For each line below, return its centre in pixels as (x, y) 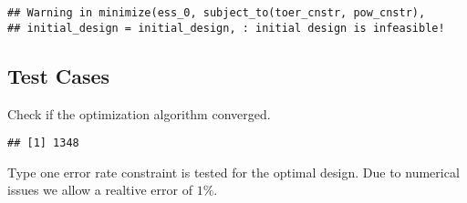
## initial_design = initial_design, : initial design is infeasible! (226, 28)
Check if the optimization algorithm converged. (139, 113)
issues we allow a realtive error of (100, 190)
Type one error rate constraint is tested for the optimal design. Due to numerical (233, 172)
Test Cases (59, 75)
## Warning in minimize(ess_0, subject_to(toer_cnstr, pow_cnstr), (217, 13)
